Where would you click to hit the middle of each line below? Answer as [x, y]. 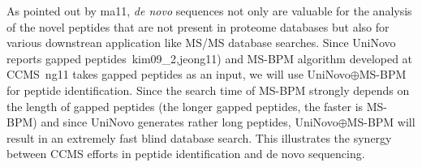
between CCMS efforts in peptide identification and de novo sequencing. [186, 154]
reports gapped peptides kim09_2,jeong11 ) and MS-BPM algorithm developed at [210, 58]
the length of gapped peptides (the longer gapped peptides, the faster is [185, 106]
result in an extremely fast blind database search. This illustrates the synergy [199, 137]
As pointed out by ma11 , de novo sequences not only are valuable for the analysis [209, 11]
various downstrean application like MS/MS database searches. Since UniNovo [201, 43]
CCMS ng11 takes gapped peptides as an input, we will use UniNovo [179, 74]
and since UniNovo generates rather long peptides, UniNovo [189, 122]
